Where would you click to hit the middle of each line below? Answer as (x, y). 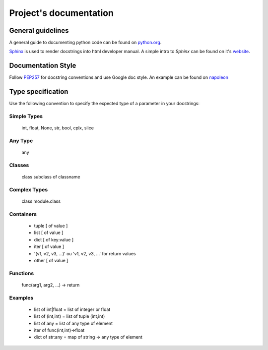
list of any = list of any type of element (73, 323)
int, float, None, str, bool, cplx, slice (58, 128)
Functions (22, 273)
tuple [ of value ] (51, 226)
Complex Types (29, 189)
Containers (23, 214)
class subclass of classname (51, 177)
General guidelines (39, 30)
